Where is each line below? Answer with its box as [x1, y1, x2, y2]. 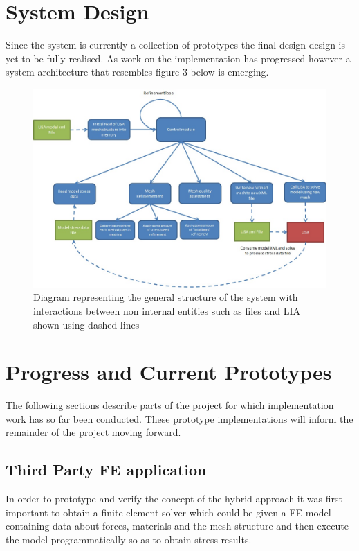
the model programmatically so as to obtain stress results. [6, 532, 252, 547]
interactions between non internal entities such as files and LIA [33, 303, 301, 317]
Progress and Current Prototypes [6, 358, 332, 386]
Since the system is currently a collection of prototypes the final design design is [6, 37, 346, 52]
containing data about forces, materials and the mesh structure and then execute [6, 518, 349, 533]
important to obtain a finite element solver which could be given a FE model [6, 505, 331, 519]
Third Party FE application [6, 459, 207, 480]
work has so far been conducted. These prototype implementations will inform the [6, 411, 353, 426]
